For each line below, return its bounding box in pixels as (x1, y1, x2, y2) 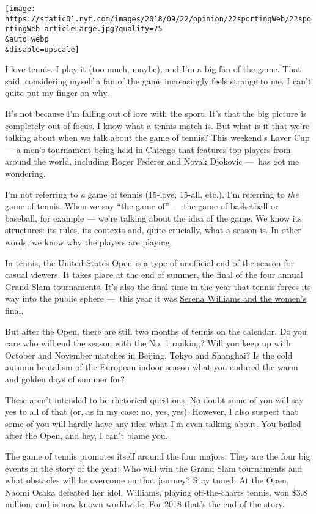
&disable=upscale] (5, 45, 79, 54)
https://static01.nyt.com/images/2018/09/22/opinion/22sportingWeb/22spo (5, 14, 312, 23)
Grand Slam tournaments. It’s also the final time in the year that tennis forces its (5, 280, 311, 292)
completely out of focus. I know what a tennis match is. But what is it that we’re (5, 119, 310, 132)
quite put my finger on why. (5, 86, 109, 99)
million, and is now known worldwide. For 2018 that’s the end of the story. (5, 497, 285, 510)
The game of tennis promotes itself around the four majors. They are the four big (5, 449, 310, 462)
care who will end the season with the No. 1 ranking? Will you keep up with (5, 337, 291, 349)
